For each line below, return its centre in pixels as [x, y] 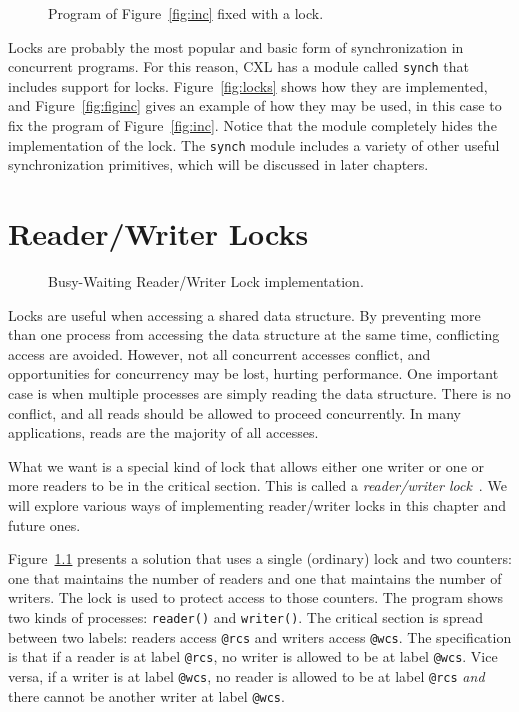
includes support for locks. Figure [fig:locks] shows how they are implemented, [248, 85]
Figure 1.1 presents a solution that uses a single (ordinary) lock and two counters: [260, 558]
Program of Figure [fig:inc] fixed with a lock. [186, 13]
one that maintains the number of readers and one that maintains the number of [255, 577]
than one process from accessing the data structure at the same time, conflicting [254, 334]
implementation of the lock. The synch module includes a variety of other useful [254, 144]
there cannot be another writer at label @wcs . [146, 695]
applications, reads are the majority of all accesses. [163, 432]
